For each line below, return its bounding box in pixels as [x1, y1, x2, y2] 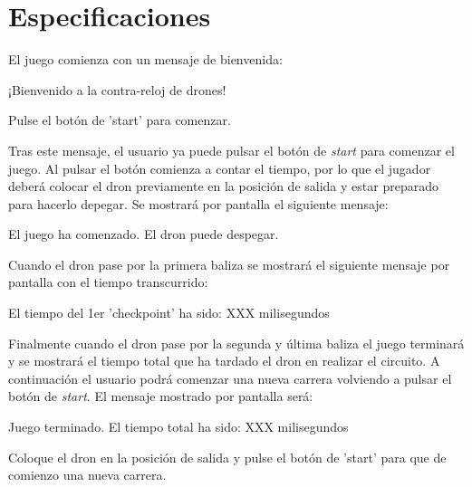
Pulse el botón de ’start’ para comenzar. [8, 110, 231, 129]
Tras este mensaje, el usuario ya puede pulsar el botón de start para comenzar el [8, 140, 455, 159]
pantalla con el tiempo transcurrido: [8, 272, 208, 291]
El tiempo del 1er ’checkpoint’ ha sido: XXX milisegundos [8, 303, 330, 322]
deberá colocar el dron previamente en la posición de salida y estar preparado [8, 177, 438, 196]
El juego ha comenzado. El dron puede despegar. [8, 224, 279, 243]
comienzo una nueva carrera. [8, 465, 167, 484]
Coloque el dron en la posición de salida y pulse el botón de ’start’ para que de [8, 447, 447, 466]
